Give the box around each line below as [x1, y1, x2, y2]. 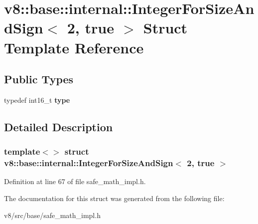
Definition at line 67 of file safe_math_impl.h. [4, 176, 146, 187]
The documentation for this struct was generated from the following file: [4, 193, 225, 204]
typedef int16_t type [4, 94, 70, 105]
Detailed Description [4, 119, 113, 134]
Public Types [4, 71, 74, 87]
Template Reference [4, 37, 144, 57]
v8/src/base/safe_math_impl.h [4, 210, 101, 220]
